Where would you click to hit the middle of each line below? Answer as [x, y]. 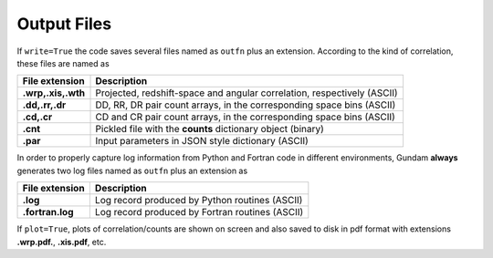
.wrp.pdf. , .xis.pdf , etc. [62, 242]
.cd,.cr [37, 117]
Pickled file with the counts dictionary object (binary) [210, 129]
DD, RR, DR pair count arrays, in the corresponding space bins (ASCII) [246, 105]
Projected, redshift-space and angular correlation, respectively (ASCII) [246, 93]
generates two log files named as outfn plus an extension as [132, 170]
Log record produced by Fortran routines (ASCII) [199, 212]
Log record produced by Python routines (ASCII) [199, 201]
